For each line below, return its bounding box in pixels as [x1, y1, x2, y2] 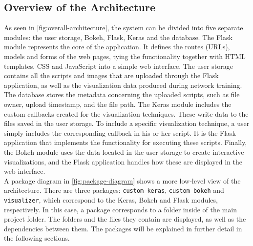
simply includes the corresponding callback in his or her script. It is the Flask [4, 127, 236, 138]
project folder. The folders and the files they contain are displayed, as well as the [4, 214, 246, 224]
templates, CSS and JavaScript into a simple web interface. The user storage [4, 61, 233, 71]
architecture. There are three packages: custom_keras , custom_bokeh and [4, 185, 224, 195]
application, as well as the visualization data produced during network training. [4, 80, 242, 90]
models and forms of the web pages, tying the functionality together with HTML [4, 51, 246, 61]
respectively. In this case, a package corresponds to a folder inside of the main [4, 204, 237, 214]
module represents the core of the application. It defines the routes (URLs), [4, 41, 230, 52]
